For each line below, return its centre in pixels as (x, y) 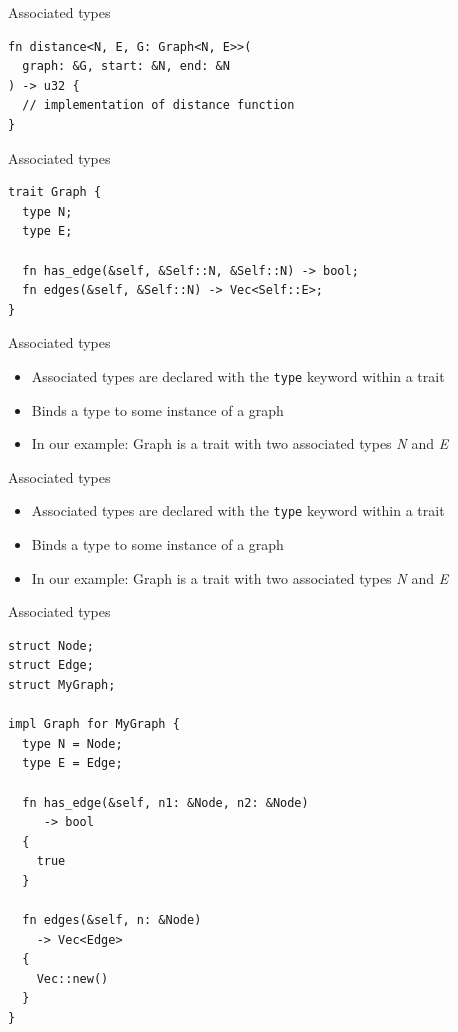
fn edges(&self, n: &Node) (112, 920)
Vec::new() (72, 978)
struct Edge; (51, 665)
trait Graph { (55, 192)
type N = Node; (72, 743)
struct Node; (51, 645)
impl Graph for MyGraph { (94, 724)
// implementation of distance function (158, 105)
